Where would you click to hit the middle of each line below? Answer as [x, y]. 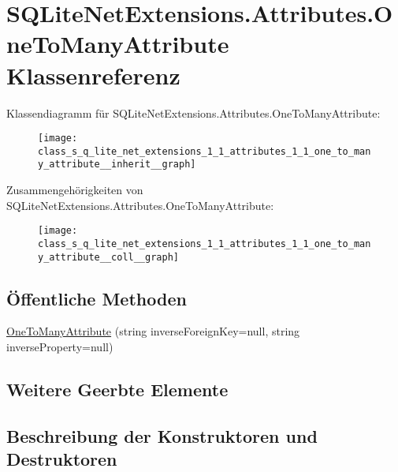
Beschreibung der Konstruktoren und [162, 435]
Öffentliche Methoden [97, 298]
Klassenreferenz [93, 75]
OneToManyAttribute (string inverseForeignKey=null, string [153, 331]
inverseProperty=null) [60, 347]
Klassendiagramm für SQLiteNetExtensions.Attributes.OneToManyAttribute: [193, 112]
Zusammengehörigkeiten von [75, 190]
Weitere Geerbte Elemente [117, 389]
